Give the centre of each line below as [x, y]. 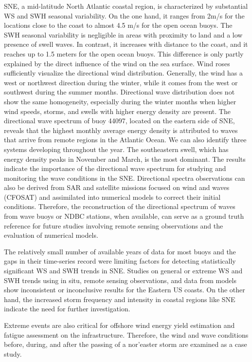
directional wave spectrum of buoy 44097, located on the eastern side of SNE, [119, 121]
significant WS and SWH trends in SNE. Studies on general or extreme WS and [123, 271]
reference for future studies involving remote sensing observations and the [114, 225]
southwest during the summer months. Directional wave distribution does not [119, 92]
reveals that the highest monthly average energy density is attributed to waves [121, 130]
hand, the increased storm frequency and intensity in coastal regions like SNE [120, 299]
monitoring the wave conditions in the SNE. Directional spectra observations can [125, 178]
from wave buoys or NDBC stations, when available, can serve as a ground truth [124, 216]
